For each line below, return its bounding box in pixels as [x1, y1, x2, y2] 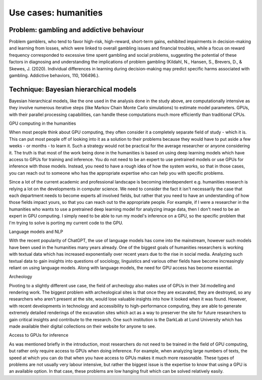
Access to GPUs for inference [9, 332, 69, 338]
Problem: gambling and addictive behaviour [9, 26, 144, 34]
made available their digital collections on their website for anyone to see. [9, 323, 156, 330]
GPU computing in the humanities [9, 120, 76, 126]
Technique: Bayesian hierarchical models [9, 85, 137, 93]
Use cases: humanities [9, 7, 103, 18]
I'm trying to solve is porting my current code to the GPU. [9, 220, 123, 226]
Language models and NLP [9, 229, 63, 234]
